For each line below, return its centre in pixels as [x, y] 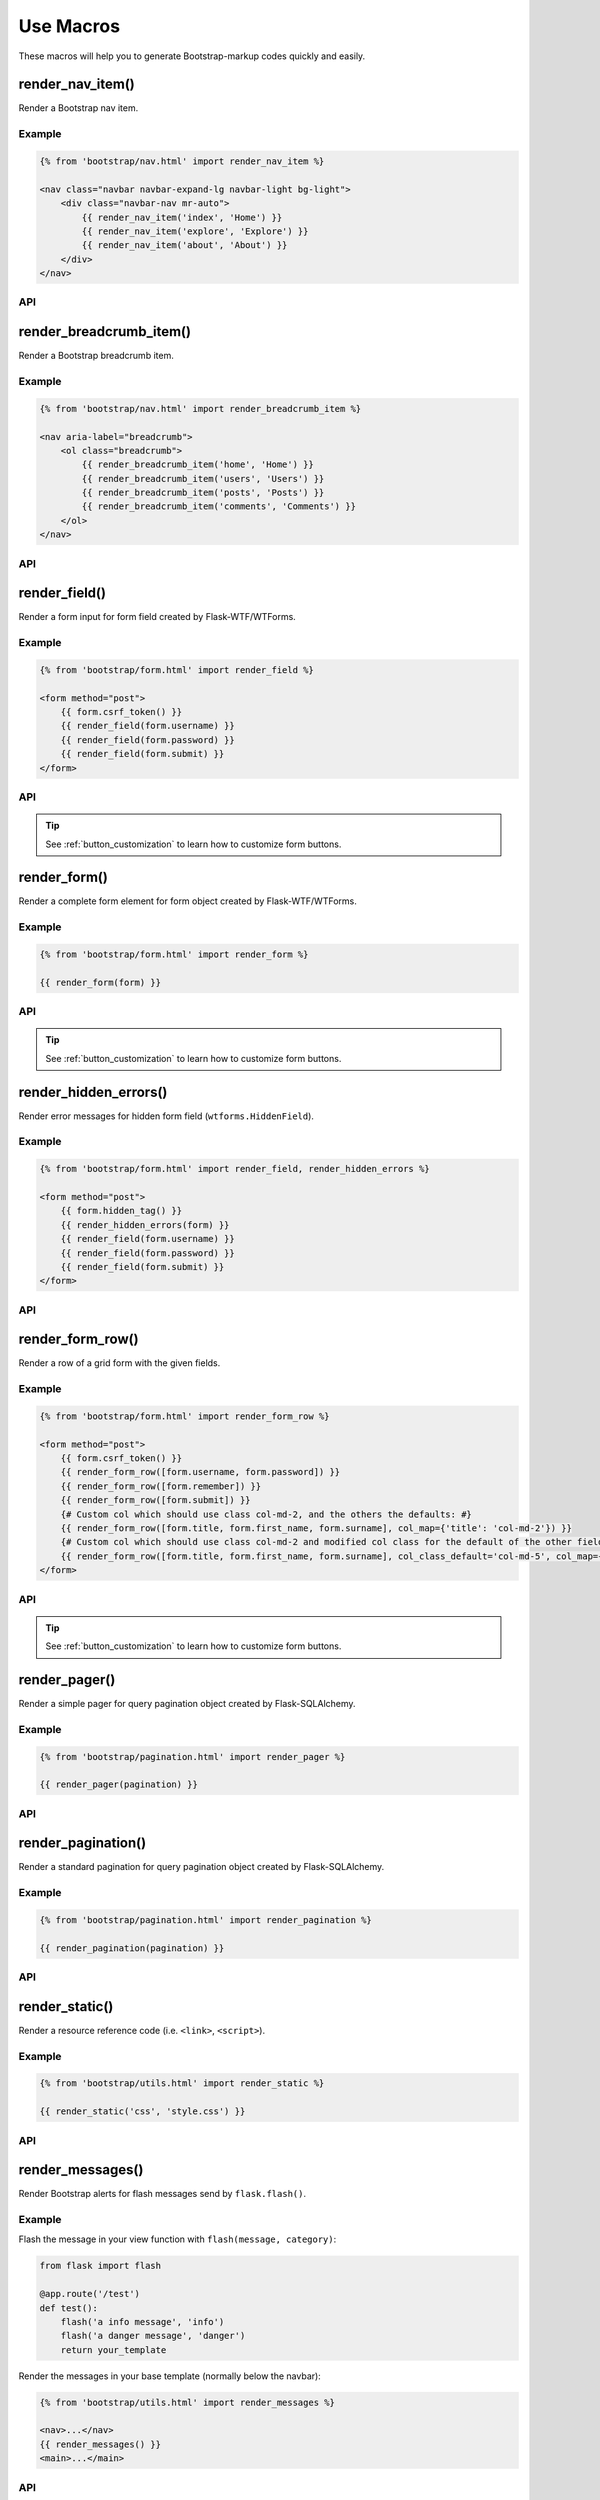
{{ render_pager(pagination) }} [119, 1784]
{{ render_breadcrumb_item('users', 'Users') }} [203, 478]
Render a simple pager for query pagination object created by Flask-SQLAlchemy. [187, 1704]
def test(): [69, 2308]
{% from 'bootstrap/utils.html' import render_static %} [182, 2083]
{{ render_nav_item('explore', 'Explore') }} [195, 231]
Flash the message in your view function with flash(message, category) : [177, 2239]
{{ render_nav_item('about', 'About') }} [184, 245]
